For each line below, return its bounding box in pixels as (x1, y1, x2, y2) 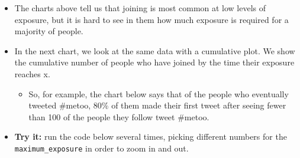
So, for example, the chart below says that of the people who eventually (28, 87, 289, 100)
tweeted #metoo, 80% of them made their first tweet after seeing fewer (28, 99, 286, 111)
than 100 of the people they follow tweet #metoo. (28, 110, 209, 123)
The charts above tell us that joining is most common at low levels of (14, 2, 266, 14)
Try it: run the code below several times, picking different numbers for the (14, 130, 287, 143)
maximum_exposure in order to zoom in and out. (14, 141, 189, 154)
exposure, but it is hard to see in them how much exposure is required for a (14, 13, 289, 25)
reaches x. (14, 67, 50, 80)
